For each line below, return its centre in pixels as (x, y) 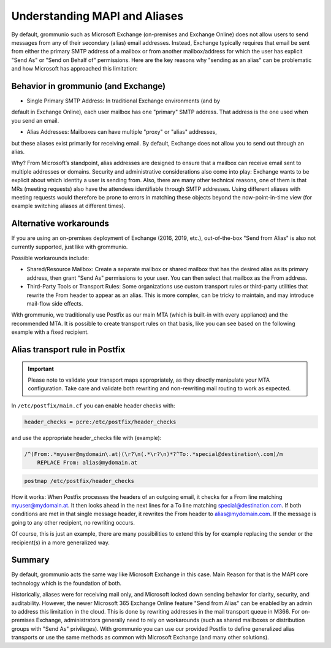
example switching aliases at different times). (68, 206)
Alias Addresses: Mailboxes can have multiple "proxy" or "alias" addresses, (122, 132)
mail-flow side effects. (55, 303)
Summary (30, 560)
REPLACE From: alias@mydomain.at (87, 463)
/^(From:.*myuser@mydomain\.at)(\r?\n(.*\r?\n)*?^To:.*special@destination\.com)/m (154, 454)
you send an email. (35, 120)
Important (41, 369)
